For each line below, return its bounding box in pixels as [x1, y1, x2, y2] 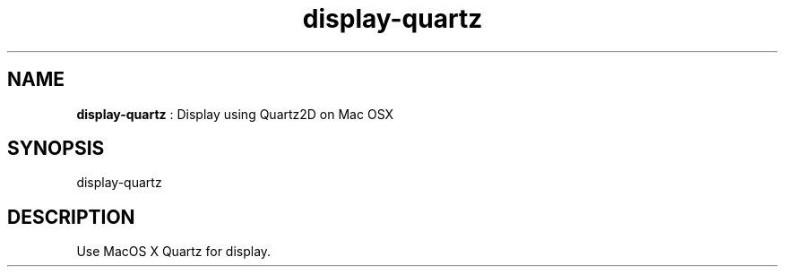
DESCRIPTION [7, 205, 135, 228]
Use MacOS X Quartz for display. [76, 244, 272, 260]
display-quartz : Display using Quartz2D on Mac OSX [76, 106, 394, 122]
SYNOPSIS [7, 137, 105, 160]
